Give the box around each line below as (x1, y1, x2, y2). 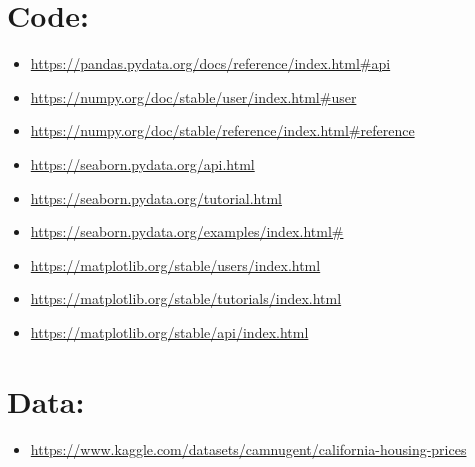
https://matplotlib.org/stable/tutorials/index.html (30, 288, 342, 309)
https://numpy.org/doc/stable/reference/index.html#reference (30, 120, 415, 141)
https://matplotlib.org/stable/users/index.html (30, 254, 321, 275)
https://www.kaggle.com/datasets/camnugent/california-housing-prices (30, 438, 467, 459)
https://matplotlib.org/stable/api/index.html (30, 321, 309, 342)
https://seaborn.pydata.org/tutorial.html (30, 187, 282, 208)
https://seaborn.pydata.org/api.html (30, 153, 255, 174)
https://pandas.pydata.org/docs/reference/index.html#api (30, 53, 391, 74)
